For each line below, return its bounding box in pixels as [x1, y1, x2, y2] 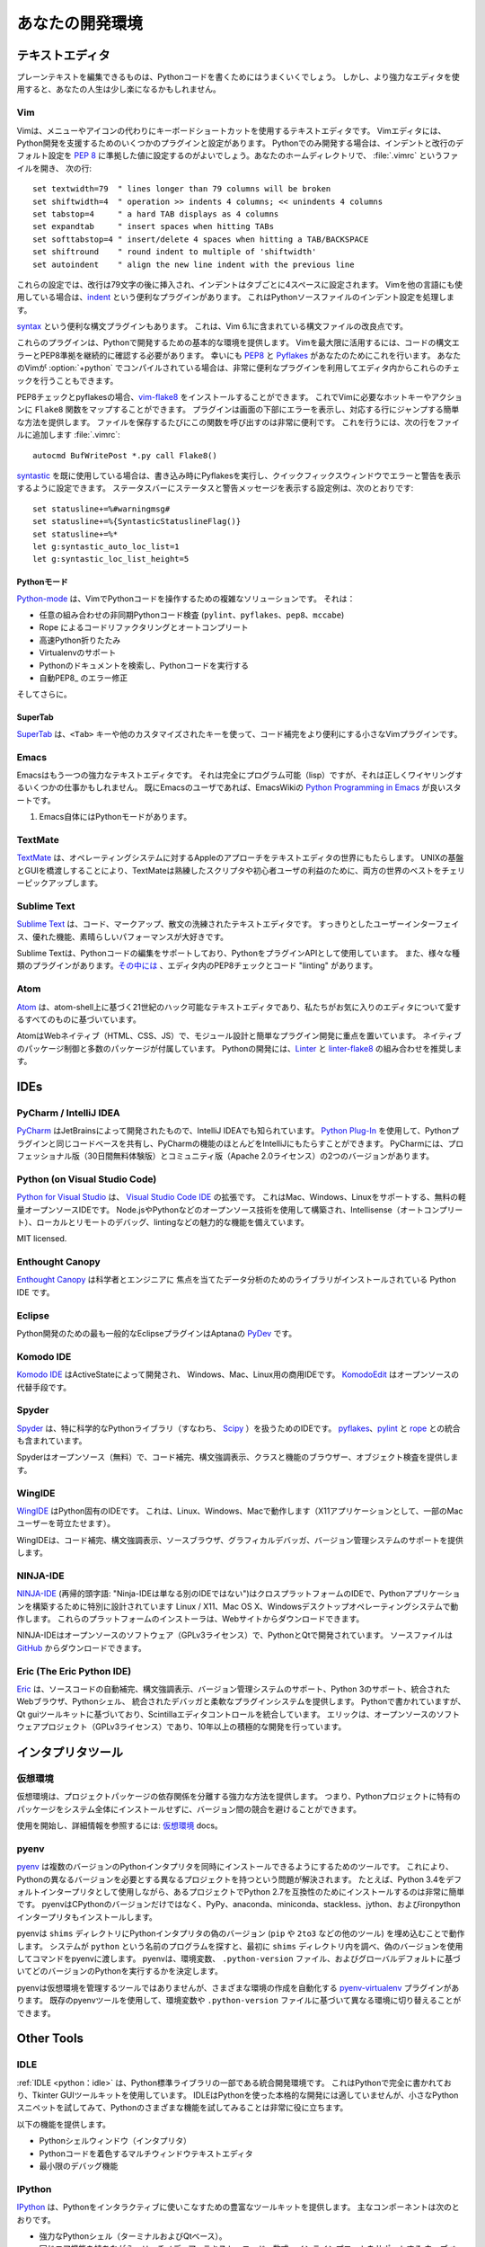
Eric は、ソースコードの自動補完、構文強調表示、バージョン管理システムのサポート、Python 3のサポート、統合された [16, 1683, 451, 1694]
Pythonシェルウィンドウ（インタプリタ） [39, 2136, 192, 2146]
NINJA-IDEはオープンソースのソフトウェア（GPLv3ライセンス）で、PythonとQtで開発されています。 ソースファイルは [16, 1630, 454, 1640]
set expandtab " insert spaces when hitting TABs [32, 221, 274, 232]
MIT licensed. [16, 1233, 67, 1244]
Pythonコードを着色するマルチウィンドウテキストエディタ [39, 2148, 253, 2159]
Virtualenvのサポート [39, 647, 117, 658]
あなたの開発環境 [16, 13, 144, 33]
